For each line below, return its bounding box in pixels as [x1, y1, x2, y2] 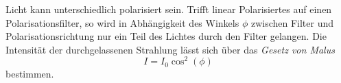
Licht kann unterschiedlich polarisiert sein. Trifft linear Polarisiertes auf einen [5, 2, 332, 16]
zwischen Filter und [250, 15, 334, 29]
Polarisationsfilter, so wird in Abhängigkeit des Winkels [5, 15, 239, 29]
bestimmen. [5, 67, 54, 81]
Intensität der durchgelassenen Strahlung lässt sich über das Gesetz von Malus [5, 42, 335, 56]
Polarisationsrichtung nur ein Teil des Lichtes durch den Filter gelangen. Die [5, 29, 327, 43]
